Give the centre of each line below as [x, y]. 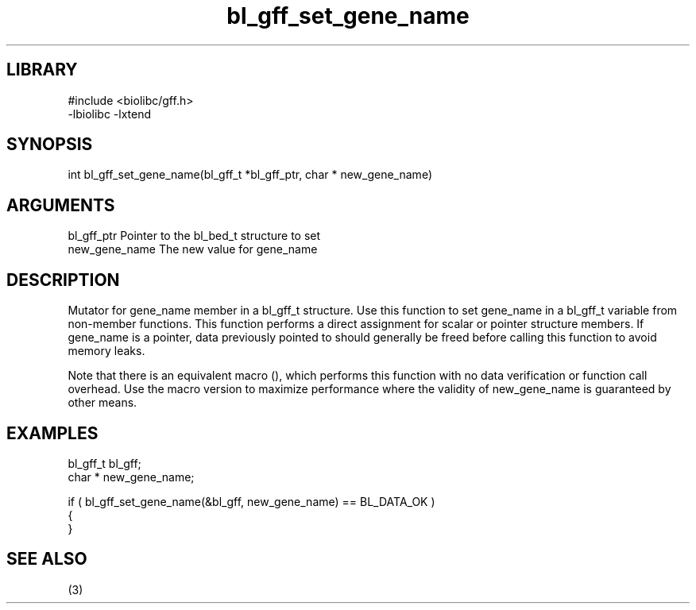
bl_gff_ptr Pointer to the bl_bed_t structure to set [194, 236]
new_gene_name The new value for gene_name [193, 249]
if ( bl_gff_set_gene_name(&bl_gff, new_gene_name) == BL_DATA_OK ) [251, 501]
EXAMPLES [52, 433]
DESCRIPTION [63, 280]
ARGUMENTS [61, 205]
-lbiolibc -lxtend [110, 114]
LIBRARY [42, 70]
